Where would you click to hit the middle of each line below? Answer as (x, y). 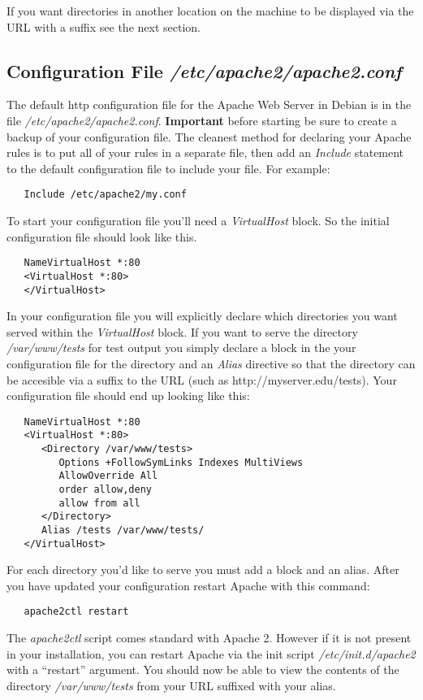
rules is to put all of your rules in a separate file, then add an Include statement (205, 152)
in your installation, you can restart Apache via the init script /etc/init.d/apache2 (211, 653)
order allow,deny (105, 490)
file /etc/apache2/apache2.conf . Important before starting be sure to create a (202, 120)
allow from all (99, 503)
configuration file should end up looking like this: (128, 396)
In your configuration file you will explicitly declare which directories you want (202, 316)
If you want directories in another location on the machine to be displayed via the (210, 11)
